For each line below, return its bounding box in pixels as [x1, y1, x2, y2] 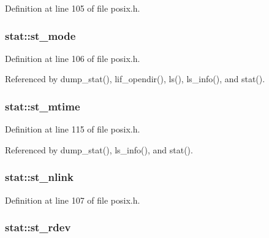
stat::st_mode [5, 28, 76, 43]
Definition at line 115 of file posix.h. [5, 123, 140, 136]
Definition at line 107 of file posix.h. [5, 193, 140, 206]
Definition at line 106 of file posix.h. [5, 52, 140, 64]
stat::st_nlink [5, 169, 74, 185]
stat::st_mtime [5, 98, 80, 113]
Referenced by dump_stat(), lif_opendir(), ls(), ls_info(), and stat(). [5, 72, 265, 85]
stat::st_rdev [5, 220, 71, 235]
